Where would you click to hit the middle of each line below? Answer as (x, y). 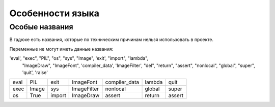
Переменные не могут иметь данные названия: (61, 49)
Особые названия (41, 27)
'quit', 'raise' (35, 72)
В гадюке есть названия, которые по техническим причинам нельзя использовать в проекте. (112, 40)
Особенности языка (54, 13)
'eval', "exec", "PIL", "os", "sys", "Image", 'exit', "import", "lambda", (79, 58)
